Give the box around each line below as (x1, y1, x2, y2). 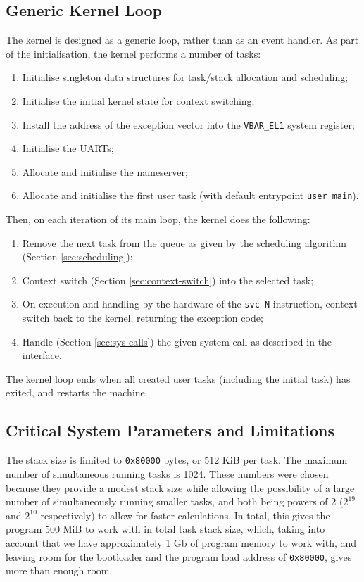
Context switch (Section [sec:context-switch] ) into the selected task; (22, 272, 314, 287)
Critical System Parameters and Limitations (6, 419, 335, 441)
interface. (22, 348, 62, 362)
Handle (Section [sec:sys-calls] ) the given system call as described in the (22, 334, 332, 348)
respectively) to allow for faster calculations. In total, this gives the (40, 507, 330, 522)
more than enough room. (6, 563, 113, 578)
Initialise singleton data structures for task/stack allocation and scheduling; (22, 70, 349, 84)
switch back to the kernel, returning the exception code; (22, 310, 263, 325)
